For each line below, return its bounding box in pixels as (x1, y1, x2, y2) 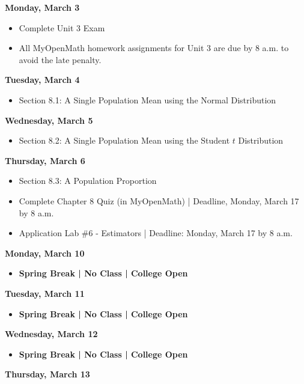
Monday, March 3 (5, 1, 80, 13)
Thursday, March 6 (5, 154, 85, 166)
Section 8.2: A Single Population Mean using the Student (19, 134, 230, 147)
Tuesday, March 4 (5, 73, 80, 86)
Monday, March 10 (5, 246, 85, 259)
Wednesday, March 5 (5, 114, 93, 126)
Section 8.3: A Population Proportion (19, 174, 157, 187)
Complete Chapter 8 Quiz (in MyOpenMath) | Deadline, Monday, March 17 (19, 194, 299, 207)
